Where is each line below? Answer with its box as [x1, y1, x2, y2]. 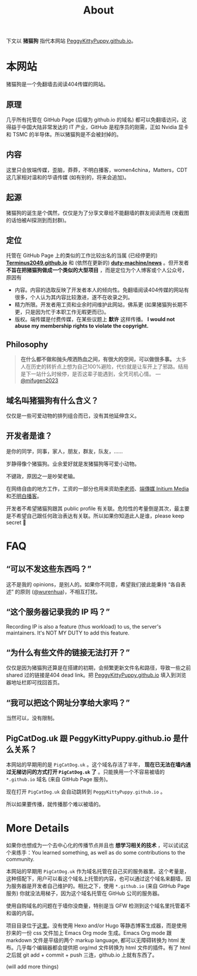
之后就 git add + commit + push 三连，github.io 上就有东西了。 [6, 951, 158, 958]
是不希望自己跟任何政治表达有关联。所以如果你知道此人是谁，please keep [6, 512, 185, 519]
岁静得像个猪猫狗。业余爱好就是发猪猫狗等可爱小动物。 [6, 460, 140, 467]
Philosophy [6, 339, 49, 349]
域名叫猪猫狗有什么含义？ [6, 396, 98, 406]
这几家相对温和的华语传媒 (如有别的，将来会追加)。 [6, 174, 130, 181]
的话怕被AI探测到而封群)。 [6, 217, 70, 224]
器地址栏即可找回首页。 [6, 679, 63, 686]
